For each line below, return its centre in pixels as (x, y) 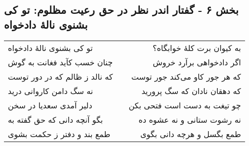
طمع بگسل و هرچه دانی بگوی (190, 134)
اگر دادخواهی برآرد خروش (197, 62)
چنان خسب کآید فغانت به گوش (61, 62)
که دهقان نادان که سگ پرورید (191, 91)
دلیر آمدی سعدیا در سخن (50, 105)
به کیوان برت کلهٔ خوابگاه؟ (197, 48)
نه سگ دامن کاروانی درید (51, 91)
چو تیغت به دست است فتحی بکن (185, 105)
